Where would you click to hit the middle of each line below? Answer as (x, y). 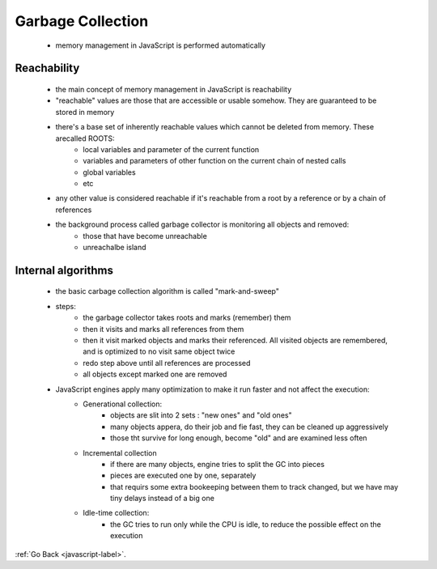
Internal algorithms (64, 270)
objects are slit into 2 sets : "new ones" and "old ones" (201, 415)
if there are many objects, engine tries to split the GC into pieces (218, 464)
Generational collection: (123, 404)
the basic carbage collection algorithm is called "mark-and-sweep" (167, 291)
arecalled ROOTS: (85, 138)
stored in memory (85, 112)
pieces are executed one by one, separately (183, 476)
